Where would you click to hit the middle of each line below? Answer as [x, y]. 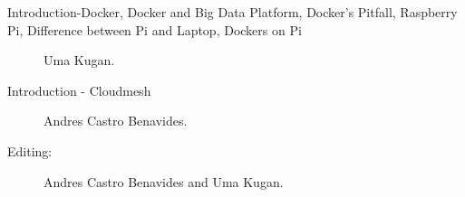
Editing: [30, 150]
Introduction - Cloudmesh [79, 90]
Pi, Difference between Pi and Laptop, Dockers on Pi [155, 29]
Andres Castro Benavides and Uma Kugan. [164, 181]
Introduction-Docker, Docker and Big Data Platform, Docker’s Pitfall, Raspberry [232, 12]
